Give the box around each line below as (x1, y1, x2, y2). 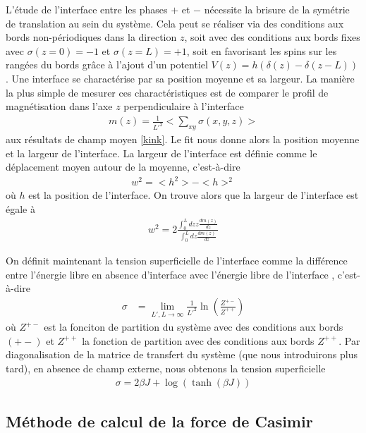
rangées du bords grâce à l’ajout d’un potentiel (6, 57, 208, 72)
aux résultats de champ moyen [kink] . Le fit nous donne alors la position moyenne (6, 132, 360, 147)
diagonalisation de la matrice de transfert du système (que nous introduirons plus (6, 347, 358, 362)
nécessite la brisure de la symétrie (204, 2, 350, 16)
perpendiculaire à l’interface (123, 99, 244, 114)
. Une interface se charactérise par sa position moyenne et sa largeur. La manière (6, 71, 355, 85)
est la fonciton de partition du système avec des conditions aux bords (44, 319, 343, 334)
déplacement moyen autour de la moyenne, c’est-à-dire (6, 159, 240, 174)
